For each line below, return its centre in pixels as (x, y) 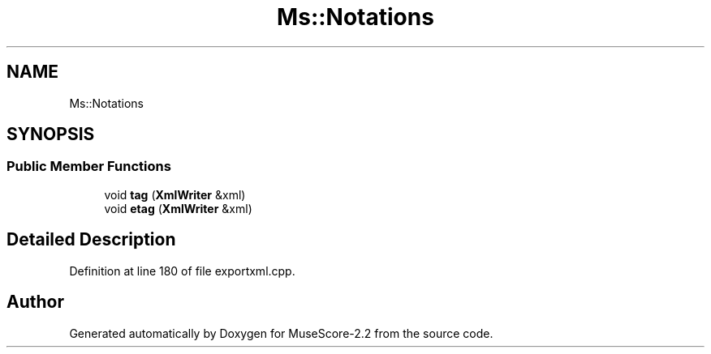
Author (35, 302)
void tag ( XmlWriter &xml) (175, 194)
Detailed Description (91, 240)
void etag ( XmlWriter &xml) (178, 208)
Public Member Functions (89, 166)
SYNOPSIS (51, 134)
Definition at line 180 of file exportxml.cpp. (182, 271)
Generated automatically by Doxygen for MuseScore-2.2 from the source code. (281, 333)
